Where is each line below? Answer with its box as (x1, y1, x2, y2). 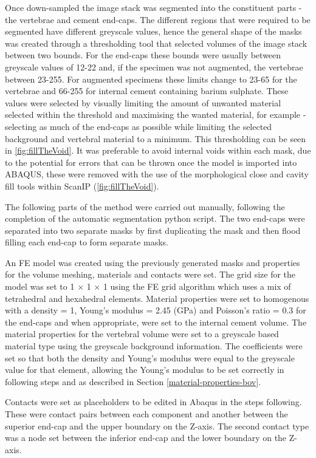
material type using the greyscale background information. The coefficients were (5, 340, 303, 352)
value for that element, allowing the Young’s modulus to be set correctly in (5, 363, 284, 376)
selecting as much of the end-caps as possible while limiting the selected (5, 120, 272, 132)
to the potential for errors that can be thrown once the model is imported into (5, 156, 297, 168)
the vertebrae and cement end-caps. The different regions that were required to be (5, 13, 311, 26)
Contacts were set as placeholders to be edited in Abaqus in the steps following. (5, 395, 302, 408)
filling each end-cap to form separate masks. (5, 236, 169, 248)
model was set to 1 (5, 280, 75, 293)
